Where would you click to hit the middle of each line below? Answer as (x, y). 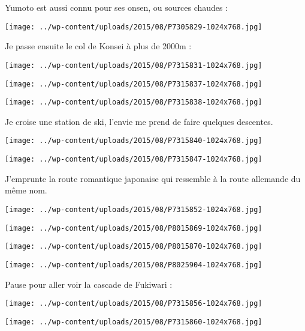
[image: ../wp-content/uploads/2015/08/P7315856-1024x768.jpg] (134, 304)
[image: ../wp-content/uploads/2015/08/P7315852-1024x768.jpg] (134, 209)
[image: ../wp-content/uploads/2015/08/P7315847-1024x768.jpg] (134, 159)
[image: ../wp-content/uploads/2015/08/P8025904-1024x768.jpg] (134, 265)
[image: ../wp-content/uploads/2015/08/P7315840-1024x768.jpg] (134, 141)
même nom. (26, 190)
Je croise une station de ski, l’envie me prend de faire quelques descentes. (139, 121)
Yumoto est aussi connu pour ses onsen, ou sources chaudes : (117, 7)
